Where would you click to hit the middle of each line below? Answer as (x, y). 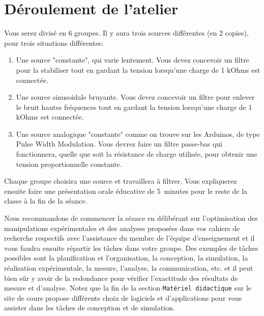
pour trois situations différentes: (54, 42)
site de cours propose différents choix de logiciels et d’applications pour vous (123, 297)
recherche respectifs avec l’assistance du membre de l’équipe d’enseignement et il (129, 238)
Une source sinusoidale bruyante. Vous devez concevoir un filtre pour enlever (135, 97)
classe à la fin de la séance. (46, 201)
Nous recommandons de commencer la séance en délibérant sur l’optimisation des (131, 218)
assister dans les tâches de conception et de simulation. (90, 308)
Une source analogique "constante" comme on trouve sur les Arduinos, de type (138, 134)
